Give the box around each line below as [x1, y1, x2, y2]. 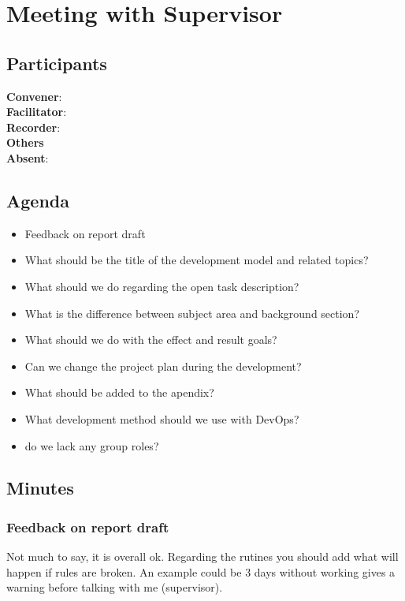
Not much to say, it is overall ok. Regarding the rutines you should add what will [6, 548, 399, 565]
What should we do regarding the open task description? [24, 278, 299, 294]
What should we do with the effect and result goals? [24, 331, 277, 348]
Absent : [6, 149, 49, 166]
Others [6, 134, 44, 151]
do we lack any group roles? [24, 437, 159, 454]
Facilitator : [6, 103, 67, 120]
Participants [6, 50, 107, 75]
